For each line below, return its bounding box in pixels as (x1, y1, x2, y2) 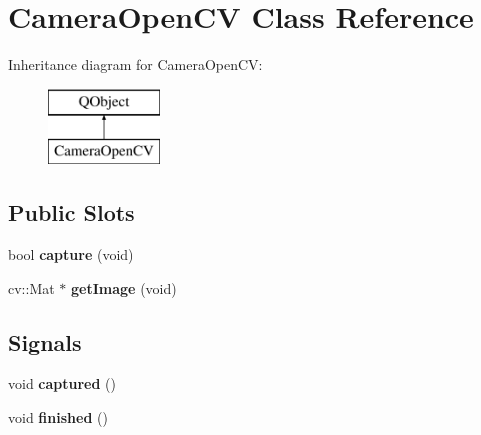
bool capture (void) (8, 244, 134, 265)
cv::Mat (8, 277, 55, 298)
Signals (8, 326, 82, 357)
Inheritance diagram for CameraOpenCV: (8, 54, 263, 75)
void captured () (8, 373, 116, 394)
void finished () (8, 407, 108, 428)
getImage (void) (71, 277, 177, 298)
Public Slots (8, 197, 135, 228)
